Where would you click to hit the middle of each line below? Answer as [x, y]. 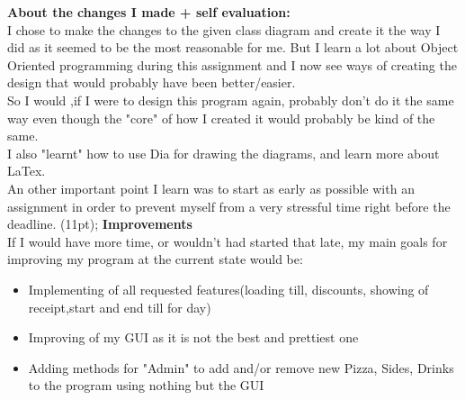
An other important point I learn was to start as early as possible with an [211, 188]
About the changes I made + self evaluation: [149, 12]
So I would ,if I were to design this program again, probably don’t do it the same [231, 100]
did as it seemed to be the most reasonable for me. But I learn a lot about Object [233, 47]
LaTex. [27, 171]
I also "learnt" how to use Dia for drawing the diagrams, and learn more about [224, 153]
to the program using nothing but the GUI [146, 385]
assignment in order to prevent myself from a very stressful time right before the [229, 206]
